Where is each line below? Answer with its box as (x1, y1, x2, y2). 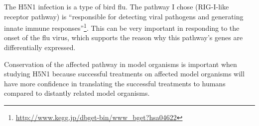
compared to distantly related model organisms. (4, 88, 150, 98)
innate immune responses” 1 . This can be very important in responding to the (4, 21, 240, 33)
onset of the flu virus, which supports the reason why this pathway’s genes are (4, 32, 243, 43)
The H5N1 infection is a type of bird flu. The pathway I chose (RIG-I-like (4, 1, 229, 11)
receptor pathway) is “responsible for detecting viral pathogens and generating (4, 11, 244, 21)
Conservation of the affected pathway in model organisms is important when (4, 59, 237, 69)
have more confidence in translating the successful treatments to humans (4, 78, 226, 88)
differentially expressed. (4, 42, 76, 53)
